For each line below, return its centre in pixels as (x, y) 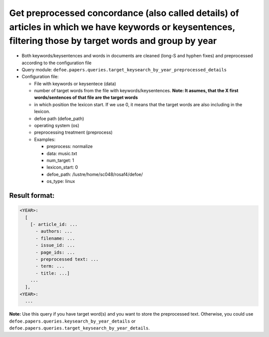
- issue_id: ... (55, 245)
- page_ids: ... (55, 252)
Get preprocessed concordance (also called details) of (124, 13)
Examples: (45, 139)
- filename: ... (55, 238)
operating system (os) (57, 126)
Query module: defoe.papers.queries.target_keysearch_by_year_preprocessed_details (124, 69)
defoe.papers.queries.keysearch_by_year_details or (72, 321)
